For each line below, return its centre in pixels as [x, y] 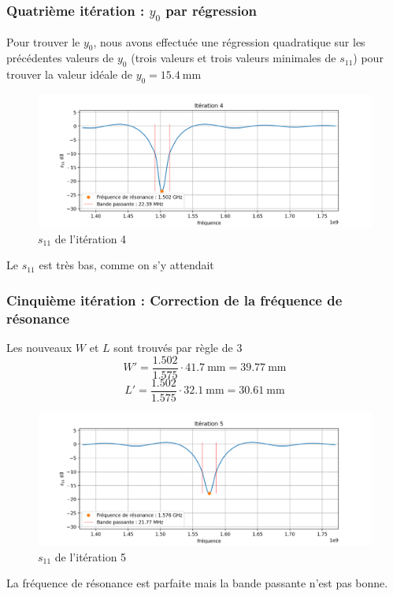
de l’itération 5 [91, 556]
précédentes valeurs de [60, 58]
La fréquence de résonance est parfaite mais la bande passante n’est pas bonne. [197, 583]
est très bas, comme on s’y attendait [126, 265]
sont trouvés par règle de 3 [178, 348]
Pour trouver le [43, 41]
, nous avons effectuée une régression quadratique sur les [229, 41]
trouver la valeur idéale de [69, 74]
